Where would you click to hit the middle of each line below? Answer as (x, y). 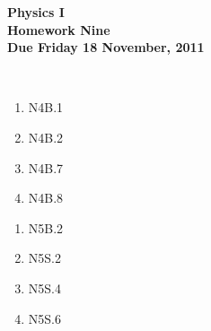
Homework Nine (59, 29)
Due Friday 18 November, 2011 (106, 47)
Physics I (36, 12)
